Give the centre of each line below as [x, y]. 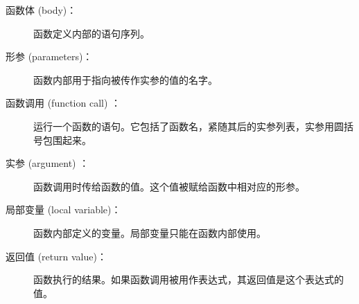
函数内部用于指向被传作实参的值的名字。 [125, 79]
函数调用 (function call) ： [63, 103]
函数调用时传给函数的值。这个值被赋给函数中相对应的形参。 [169, 186]
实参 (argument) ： [47, 163]
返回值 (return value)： [56, 256]
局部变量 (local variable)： [63, 209]
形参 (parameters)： [49, 56]
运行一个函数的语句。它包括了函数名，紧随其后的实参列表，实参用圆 [189, 126]
